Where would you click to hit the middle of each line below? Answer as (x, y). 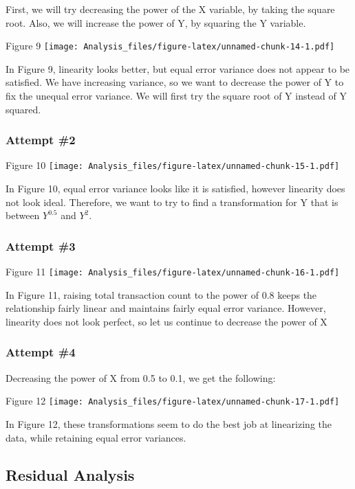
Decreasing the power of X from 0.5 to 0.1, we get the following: (141, 377)
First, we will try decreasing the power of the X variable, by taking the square (170, 9)
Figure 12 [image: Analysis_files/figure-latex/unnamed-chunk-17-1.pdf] (173, 401)
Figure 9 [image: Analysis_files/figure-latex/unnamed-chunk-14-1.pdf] (170, 46)
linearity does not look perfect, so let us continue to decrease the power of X (166, 321)
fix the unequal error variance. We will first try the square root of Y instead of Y (176, 96)
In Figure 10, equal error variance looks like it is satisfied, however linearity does (175, 189)
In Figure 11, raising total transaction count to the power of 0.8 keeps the (161, 294)
